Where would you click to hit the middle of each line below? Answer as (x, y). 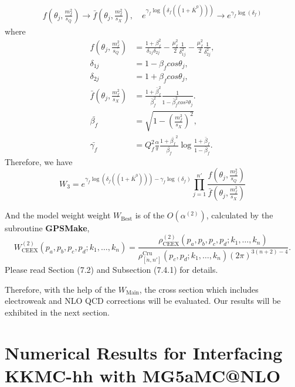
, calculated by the (240, 215)
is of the (150, 215)
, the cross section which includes (199, 289)
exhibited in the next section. (57, 312)
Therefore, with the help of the (60, 289)
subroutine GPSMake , (47, 228)
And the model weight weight (58, 215)
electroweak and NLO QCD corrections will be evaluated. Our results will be (143, 301)
